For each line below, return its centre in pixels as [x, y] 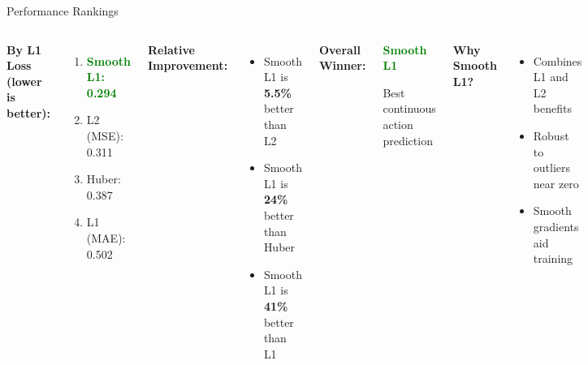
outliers [551, 167]
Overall [339, 49]
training [553, 258]
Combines [558, 60]
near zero [556, 183]
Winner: [342, 65]
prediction [408, 140]
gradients [556, 226]
